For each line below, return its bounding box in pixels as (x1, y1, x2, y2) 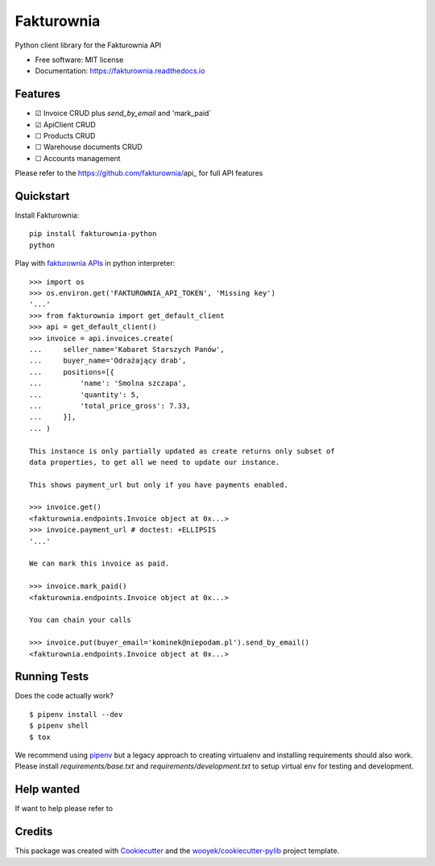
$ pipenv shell (29, 721, 89, 731)
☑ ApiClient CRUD (35, 119, 96, 129)
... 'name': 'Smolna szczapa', (29, 379, 187, 388)
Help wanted (14, 782, 81, 797)
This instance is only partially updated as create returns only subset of (29, 446, 335, 455)
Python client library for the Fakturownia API (14, 40, 162, 50)
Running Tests (14, 669, 89, 684)
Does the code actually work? (14, 691, 114, 701)
